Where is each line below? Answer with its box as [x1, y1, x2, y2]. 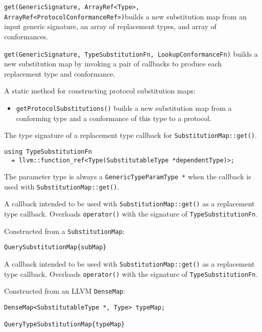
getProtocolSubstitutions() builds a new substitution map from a [16, 102, 232, 113]
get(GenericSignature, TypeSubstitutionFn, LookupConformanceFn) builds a [4, 48, 258, 59]
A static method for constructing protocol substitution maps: [4, 85, 196, 96]
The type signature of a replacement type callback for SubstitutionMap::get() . [4, 130, 257, 140]
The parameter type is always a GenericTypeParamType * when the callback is [4, 171, 251, 182]
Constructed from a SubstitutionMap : [4, 225, 125, 236]
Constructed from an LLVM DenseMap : [4, 286, 126, 296]
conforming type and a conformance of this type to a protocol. [16, 112, 211, 123]
